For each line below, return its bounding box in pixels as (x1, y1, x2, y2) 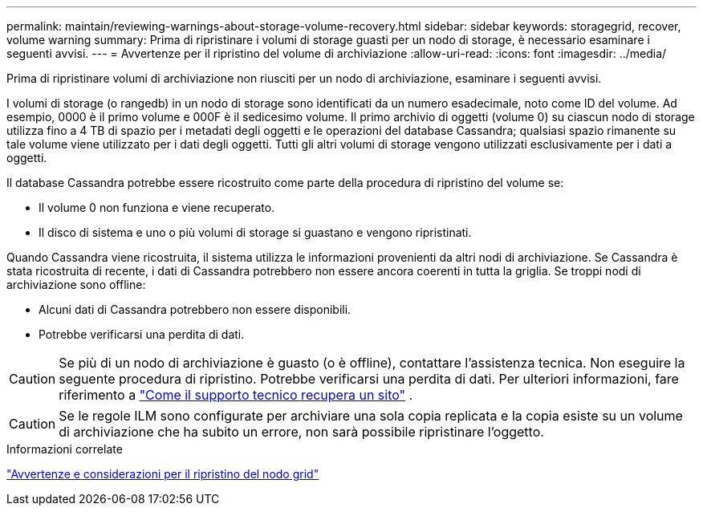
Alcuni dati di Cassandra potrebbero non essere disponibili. (39, 303, 351, 316)
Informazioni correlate (6, 442, 123, 456)
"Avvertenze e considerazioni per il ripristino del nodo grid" (6, 467, 319, 481)
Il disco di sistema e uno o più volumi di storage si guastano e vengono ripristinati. (39, 226, 472, 239)
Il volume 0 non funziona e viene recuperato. (39, 201, 275, 214)
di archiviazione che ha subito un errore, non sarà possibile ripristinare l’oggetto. (59, 424, 544, 440)
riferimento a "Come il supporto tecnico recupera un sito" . (59, 387, 413, 403)
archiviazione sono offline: (6, 278, 146, 291)
